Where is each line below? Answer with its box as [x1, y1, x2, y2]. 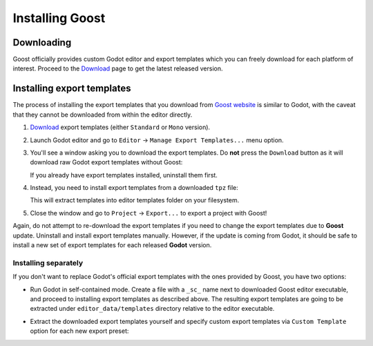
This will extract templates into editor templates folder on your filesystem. [30, 196, 240, 204]
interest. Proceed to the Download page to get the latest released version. [12, 64, 223, 73]
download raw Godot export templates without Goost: [30, 158, 183, 166]
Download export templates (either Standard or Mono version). [30, 123, 211, 131]
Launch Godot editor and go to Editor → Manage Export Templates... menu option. [30, 135, 284, 144]
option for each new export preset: [30, 327, 129, 335]
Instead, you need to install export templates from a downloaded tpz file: [30, 184, 238, 192]
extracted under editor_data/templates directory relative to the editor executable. [30, 305, 275, 313]
